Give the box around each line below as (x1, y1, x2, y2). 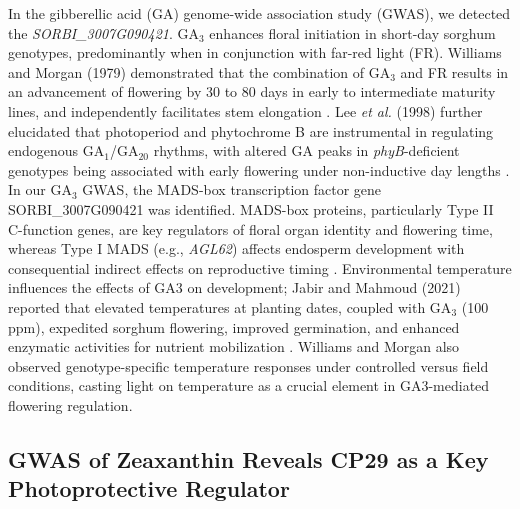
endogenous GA (8, 140, 105, 161)
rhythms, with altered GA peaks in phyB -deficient (153, 140, 460, 161)
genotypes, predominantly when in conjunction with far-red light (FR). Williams (8, 42, 502, 63)
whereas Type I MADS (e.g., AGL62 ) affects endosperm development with (8, 238, 465, 259)
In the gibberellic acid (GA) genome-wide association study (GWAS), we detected (8, 3, 511, 23)
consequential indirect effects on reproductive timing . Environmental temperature (8, 257, 512, 278)
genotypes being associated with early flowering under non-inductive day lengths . (8, 159, 510, 180)
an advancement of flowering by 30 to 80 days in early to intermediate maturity (8, 81, 496, 102)
